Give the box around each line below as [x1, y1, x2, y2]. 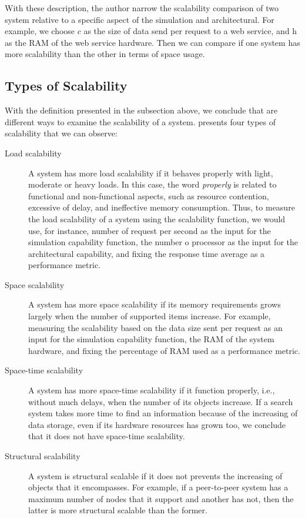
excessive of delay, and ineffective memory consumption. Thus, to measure [28, 201, 295, 213]
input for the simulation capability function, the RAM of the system [28, 333, 274, 345]
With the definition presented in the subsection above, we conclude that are [5, 104, 278, 116]
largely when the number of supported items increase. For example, [28, 310, 271, 322]
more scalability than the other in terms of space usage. [5, 48, 205, 60]
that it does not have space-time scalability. [28, 430, 185, 442]
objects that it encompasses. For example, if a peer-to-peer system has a [28, 481, 289, 493]
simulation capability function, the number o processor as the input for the [28, 236, 299, 248]
